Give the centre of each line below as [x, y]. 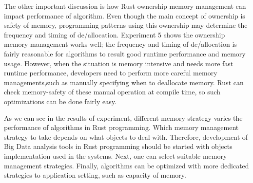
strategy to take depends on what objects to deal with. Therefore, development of [126, 137]
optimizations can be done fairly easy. [60, 101]
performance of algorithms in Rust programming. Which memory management [121, 127]
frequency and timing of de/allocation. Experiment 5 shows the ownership [115, 34]
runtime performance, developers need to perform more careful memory [111, 73]
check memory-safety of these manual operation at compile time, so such [112, 92]
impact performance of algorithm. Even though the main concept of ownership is [125, 15]
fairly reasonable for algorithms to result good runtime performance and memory [125, 53]
